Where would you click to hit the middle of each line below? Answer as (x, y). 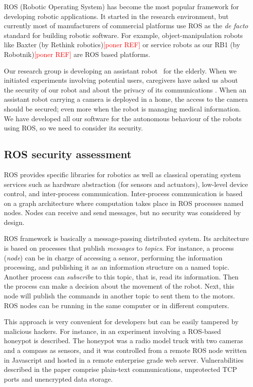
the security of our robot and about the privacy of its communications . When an (125, 89)
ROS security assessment (68, 154)
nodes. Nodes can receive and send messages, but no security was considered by (122, 212)
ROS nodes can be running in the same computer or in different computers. (117, 305)
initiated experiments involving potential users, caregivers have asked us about (121, 80)
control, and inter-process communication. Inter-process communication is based (123, 193)
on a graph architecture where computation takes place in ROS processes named (124, 203)
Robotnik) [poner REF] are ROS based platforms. (77, 54)
